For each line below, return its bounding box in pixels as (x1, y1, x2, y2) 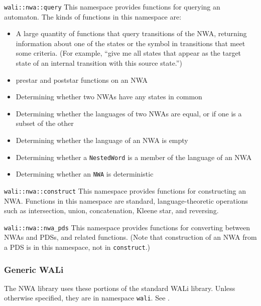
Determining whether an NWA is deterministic (16, 169, 154, 179)
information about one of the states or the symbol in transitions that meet (16, 38, 245, 48)
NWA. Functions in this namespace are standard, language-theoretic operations (4, 195, 248, 206)
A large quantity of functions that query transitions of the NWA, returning (16, 28, 247, 39)
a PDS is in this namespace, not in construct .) (4, 242, 151, 252)
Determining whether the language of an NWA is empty (16, 135, 188, 145)
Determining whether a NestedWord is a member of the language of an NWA (16, 151, 252, 162)
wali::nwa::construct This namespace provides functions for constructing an (4, 185, 246, 196)
